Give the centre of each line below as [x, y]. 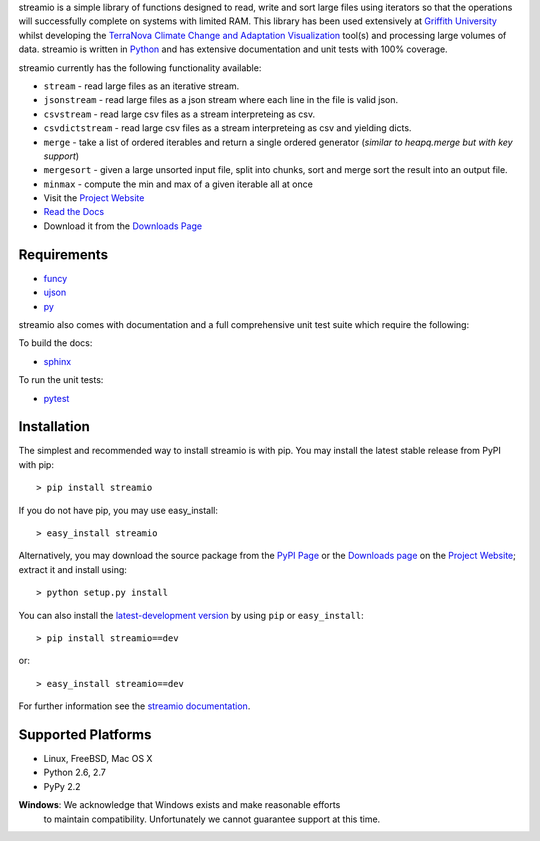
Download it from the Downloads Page [123, 226]
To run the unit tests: [61, 380]
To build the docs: [55, 343]
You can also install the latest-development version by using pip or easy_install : [191, 615]
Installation [54, 426]
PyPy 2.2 [62, 786]
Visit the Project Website [94, 198]
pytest [56, 398]
